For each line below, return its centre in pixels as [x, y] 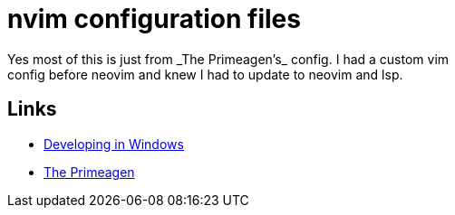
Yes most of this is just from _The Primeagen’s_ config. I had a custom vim [228, 59]
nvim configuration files [154, 19]
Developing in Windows [114, 144]
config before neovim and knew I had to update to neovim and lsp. [205, 74]
